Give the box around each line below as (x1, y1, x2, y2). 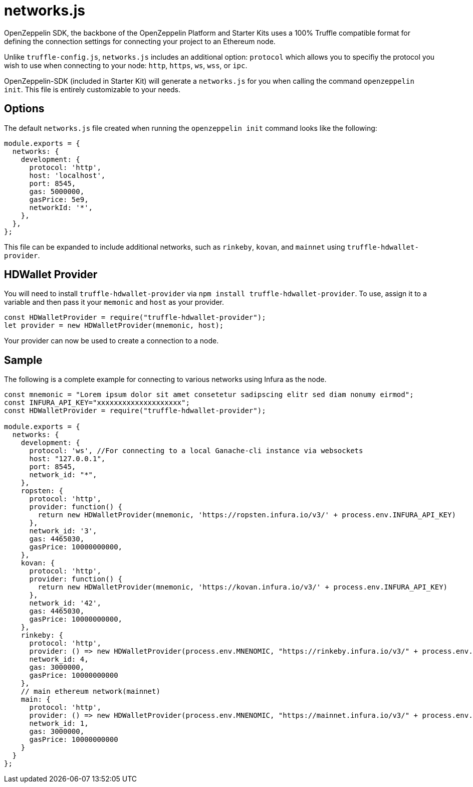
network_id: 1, (29, 719, 89, 728)
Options (4, 102, 45, 115)
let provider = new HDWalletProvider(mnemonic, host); (4, 321, 224, 330)
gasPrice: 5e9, (29, 195, 89, 204)
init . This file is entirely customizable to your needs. (4, 85, 181, 94)
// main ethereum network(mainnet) (21, 687, 160, 696)
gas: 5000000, (29, 187, 85, 195)
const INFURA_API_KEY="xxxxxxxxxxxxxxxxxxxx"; (4, 399, 190, 407)
